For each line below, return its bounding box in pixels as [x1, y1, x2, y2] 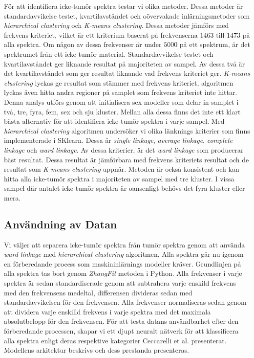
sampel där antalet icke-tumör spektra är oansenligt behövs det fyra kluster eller [4, 183, 245, 193]
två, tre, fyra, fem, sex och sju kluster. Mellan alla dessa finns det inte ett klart [4, 106, 241, 116]
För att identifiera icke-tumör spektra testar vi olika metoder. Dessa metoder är [4, 1, 243, 11]
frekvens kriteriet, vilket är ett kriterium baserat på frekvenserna [4, 29, 198, 40]
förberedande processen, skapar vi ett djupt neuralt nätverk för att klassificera [4, 326, 239, 336]
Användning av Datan [4, 216, 117, 231]
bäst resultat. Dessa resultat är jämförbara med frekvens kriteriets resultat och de [4, 154, 249, 164]
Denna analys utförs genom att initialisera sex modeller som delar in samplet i [4, 96, 239, 107]
